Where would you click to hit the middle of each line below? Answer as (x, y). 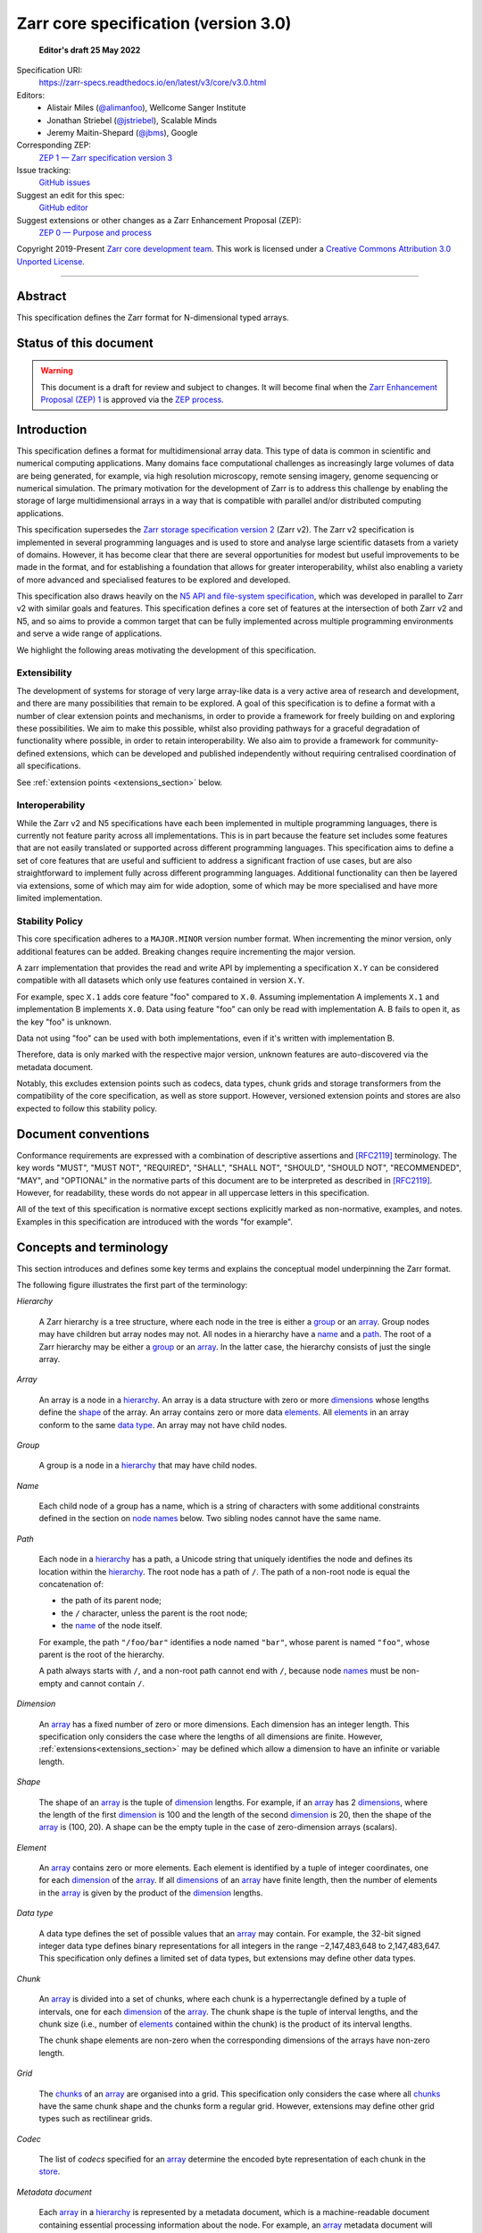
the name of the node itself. (112, 1626)
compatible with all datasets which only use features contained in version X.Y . (161, 980)
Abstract (42, 296)
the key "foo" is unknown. (64, 1022)
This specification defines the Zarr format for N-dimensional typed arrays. (153, 317)
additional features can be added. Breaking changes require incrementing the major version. (186, 951)
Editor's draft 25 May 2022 (90, 50)
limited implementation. (59, 899)
